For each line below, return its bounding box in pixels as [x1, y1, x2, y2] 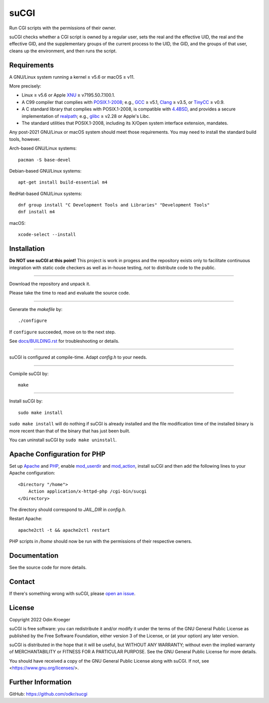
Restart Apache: [9, 515, 42, 522]
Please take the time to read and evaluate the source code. [9, 290, 131, 296]
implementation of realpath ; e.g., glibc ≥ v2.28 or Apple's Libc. [21, 113, 150, 119]
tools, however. [9, 136, 41, 142]
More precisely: [9, 83, 42, 89]
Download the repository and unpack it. [9, 281, 91, 287]
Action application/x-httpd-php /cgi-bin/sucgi [28, 489, 147, 495]
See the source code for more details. [9, 564, 87, 570]
